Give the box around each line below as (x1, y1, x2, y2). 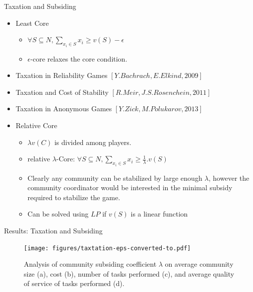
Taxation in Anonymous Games (15, 103, 112, 114)
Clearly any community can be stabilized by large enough (27, 172, 202, 183)
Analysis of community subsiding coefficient (24, 259, 157, 269)
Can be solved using (27, 209, 89, 219)
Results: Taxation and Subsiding (4, 225, 103, 235)
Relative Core (15, 120, 58, 130)
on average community (165, 259, 234, 269)
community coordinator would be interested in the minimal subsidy (27, 182, 233, 193)
